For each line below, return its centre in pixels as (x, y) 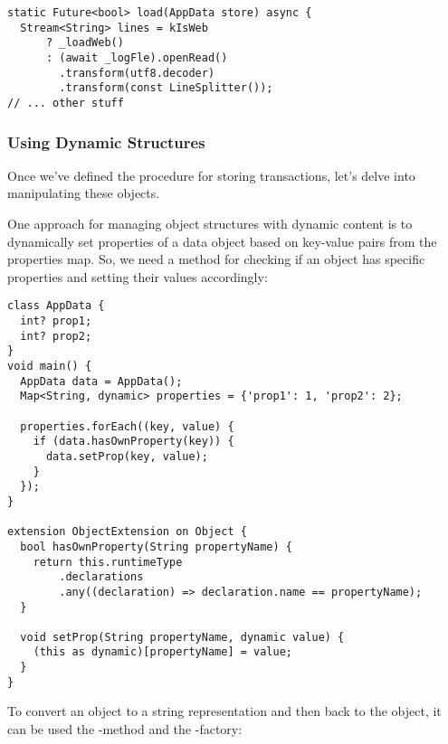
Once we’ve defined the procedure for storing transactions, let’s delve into (211, 175)
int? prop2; (56, 336)
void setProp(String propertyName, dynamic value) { (182, 637)
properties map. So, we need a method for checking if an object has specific (216, 259)
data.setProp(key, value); (127, 456)
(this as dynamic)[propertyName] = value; (162, 652)
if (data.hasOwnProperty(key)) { (133, 442)
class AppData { (56, 306)
